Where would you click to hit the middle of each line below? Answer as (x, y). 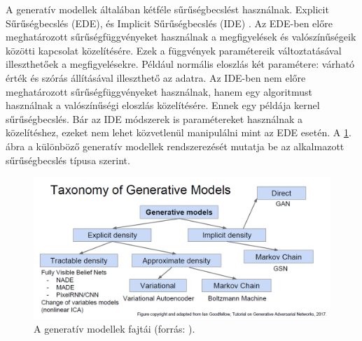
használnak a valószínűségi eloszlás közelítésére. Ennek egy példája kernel (163, 105)
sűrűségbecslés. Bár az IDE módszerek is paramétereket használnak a (154, 118)
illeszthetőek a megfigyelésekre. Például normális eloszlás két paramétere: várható (180, 64)
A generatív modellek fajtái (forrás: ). (114, 329)
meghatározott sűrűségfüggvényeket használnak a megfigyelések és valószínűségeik (181, 37)
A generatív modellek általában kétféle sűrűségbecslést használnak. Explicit (167, 9)
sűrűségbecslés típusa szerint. (68, 160)
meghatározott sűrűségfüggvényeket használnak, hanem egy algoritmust (159, 91)
